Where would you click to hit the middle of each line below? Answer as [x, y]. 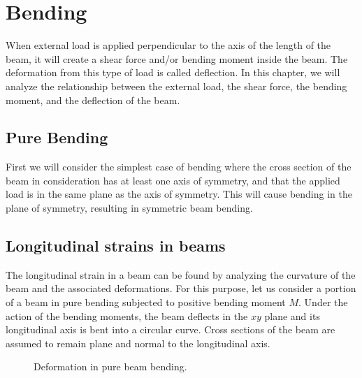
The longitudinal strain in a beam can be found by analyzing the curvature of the [181, 274]
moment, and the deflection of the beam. [93, 100]
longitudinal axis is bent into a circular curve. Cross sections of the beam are [171, 329]
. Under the [323, 302]
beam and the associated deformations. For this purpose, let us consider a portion [181, 288]
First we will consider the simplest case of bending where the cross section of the [179, 167]
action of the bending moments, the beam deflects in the [127, 315]
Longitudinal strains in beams [116, 246]
